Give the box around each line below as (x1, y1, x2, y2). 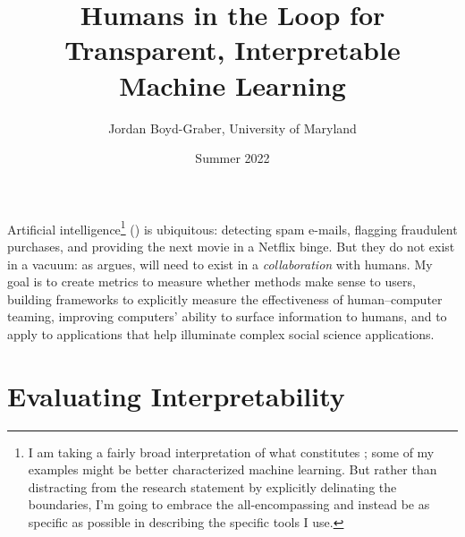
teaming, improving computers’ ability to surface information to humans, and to (7, 307, 447, 326)
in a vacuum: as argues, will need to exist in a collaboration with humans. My (7, 254, 433, 273)
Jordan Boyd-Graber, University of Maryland (108, 118, 357, 137)
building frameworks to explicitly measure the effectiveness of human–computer (7, 289, 443, 308)
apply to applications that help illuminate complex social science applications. (7, 324, 435, 343)
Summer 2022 (195, 149, 270, 167)
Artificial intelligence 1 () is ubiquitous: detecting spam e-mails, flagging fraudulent (7, 217, 458, 238)
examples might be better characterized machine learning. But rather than (28, 460, 437, 479)
